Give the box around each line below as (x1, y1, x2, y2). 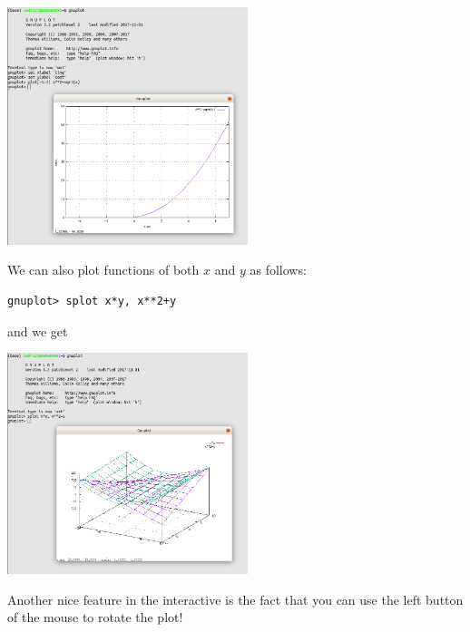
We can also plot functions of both (7, 260, 200, 279)
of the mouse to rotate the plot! (7, 608, 183, 627)
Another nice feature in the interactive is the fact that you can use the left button (7, 589, 464, 608)
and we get (7, 321, 68, 340)
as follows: (250, 260, 307, 279)
